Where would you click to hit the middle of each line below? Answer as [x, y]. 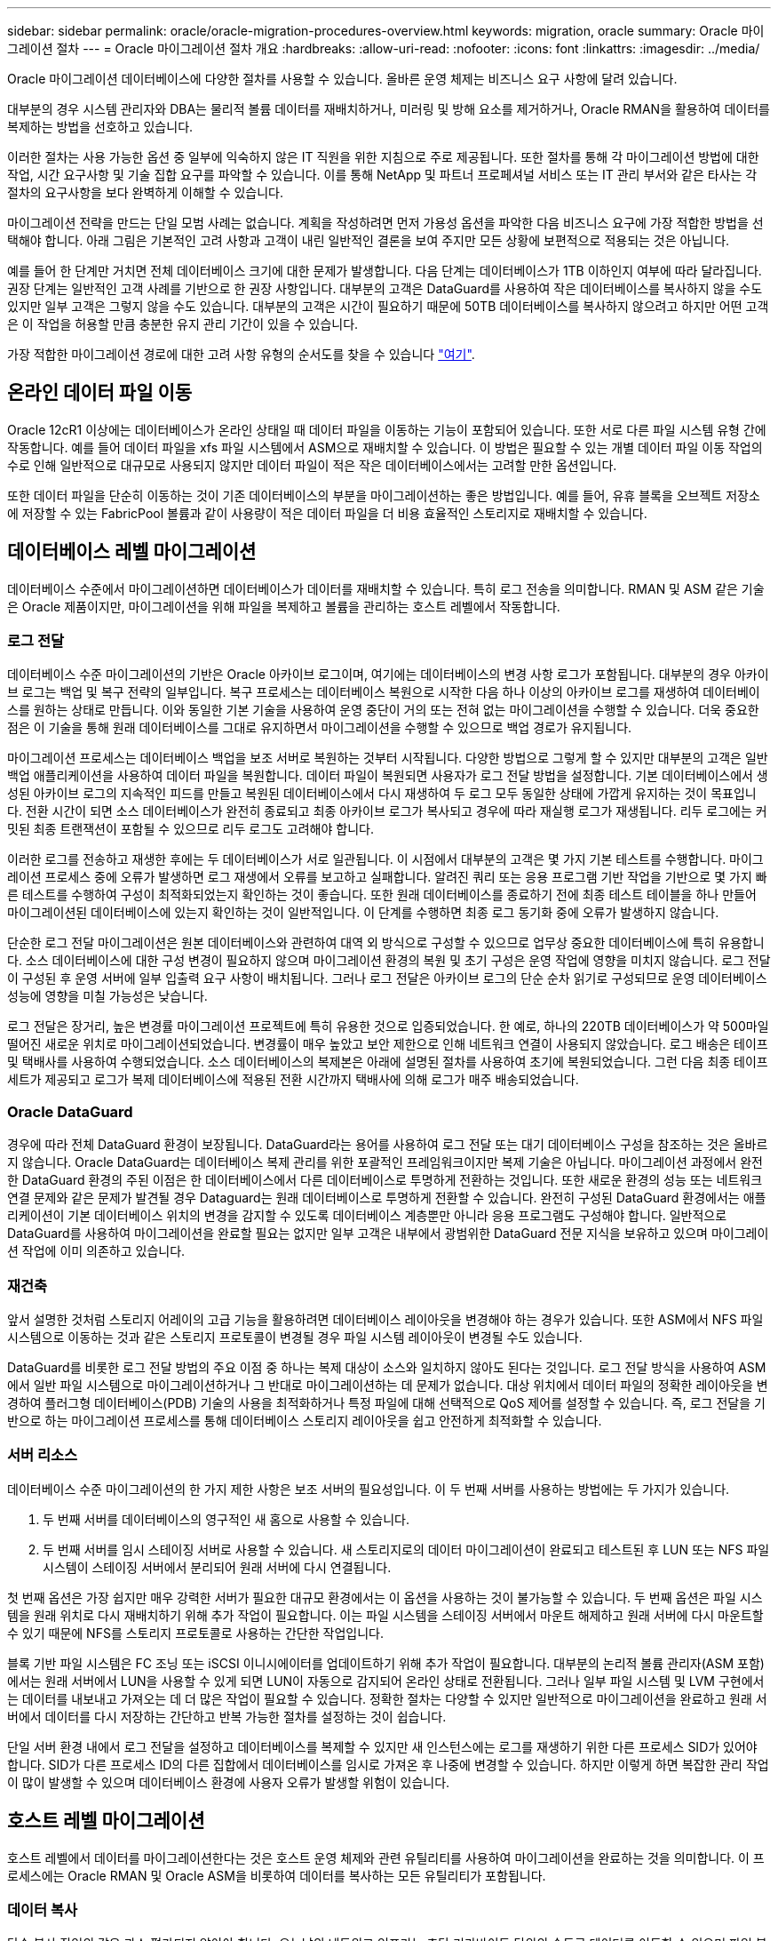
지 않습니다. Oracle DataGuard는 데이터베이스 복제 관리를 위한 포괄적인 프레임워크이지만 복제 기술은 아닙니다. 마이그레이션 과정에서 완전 [385, 1162]
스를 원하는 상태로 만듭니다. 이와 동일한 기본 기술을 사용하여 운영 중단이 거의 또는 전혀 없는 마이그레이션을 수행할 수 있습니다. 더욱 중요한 [383, 710]
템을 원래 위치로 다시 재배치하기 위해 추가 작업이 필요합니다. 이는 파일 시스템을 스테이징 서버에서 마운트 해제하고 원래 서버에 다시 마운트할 [385, 1615]
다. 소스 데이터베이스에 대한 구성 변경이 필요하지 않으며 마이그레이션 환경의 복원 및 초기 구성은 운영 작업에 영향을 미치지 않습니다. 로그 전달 [389, 961]
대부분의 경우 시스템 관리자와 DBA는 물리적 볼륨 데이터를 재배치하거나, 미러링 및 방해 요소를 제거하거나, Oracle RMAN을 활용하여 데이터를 [389, 109]
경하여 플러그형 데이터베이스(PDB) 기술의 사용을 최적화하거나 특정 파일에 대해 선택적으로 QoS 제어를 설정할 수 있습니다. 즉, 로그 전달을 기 [386, 1402]
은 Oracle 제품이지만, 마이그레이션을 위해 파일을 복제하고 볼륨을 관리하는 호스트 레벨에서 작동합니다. [284, 606]
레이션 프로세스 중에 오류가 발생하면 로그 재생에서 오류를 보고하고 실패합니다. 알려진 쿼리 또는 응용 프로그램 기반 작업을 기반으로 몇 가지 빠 [387, 877]
